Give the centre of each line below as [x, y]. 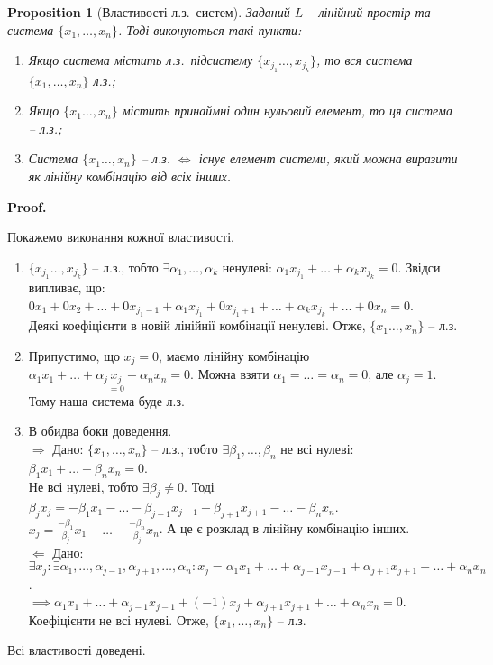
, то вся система [365, 60]
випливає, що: [67, 287]
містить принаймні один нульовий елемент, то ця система [287, 111]
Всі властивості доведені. [77, 650]
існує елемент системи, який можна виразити [328, 158]
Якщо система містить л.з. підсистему [141, 60]
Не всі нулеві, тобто [83, 486]
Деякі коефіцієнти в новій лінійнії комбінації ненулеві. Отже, [197, 325]
